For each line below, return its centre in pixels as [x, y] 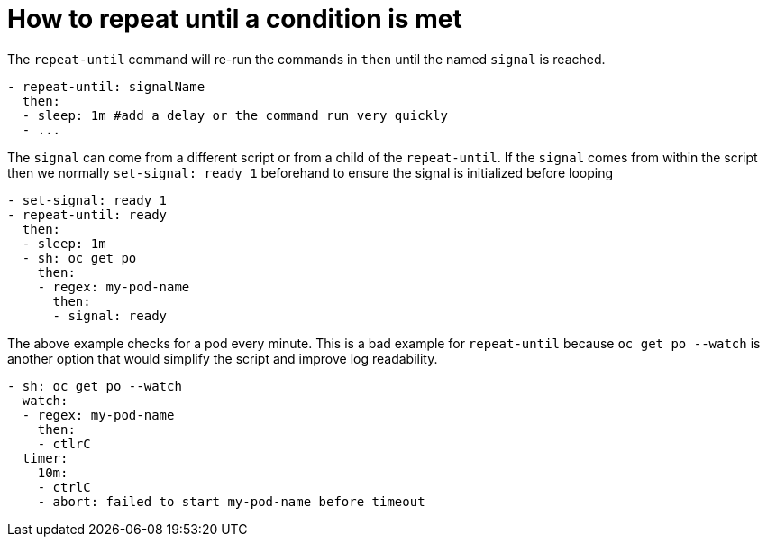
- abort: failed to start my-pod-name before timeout [231, 501]
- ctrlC [64, 487]
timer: [45, 458]
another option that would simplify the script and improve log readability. [223, 358]
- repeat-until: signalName [106, 86]
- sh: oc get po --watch [95, 386]
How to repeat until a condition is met [235, 19]
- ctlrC [64, 443]
